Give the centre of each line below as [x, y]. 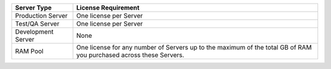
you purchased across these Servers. [130, 55]
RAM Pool [29, 51]
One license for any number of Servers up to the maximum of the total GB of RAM [194, 47]
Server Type [33, 8]
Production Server [41, 16]
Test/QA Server [37, 24]
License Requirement [108, 8]
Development [34, 32]
